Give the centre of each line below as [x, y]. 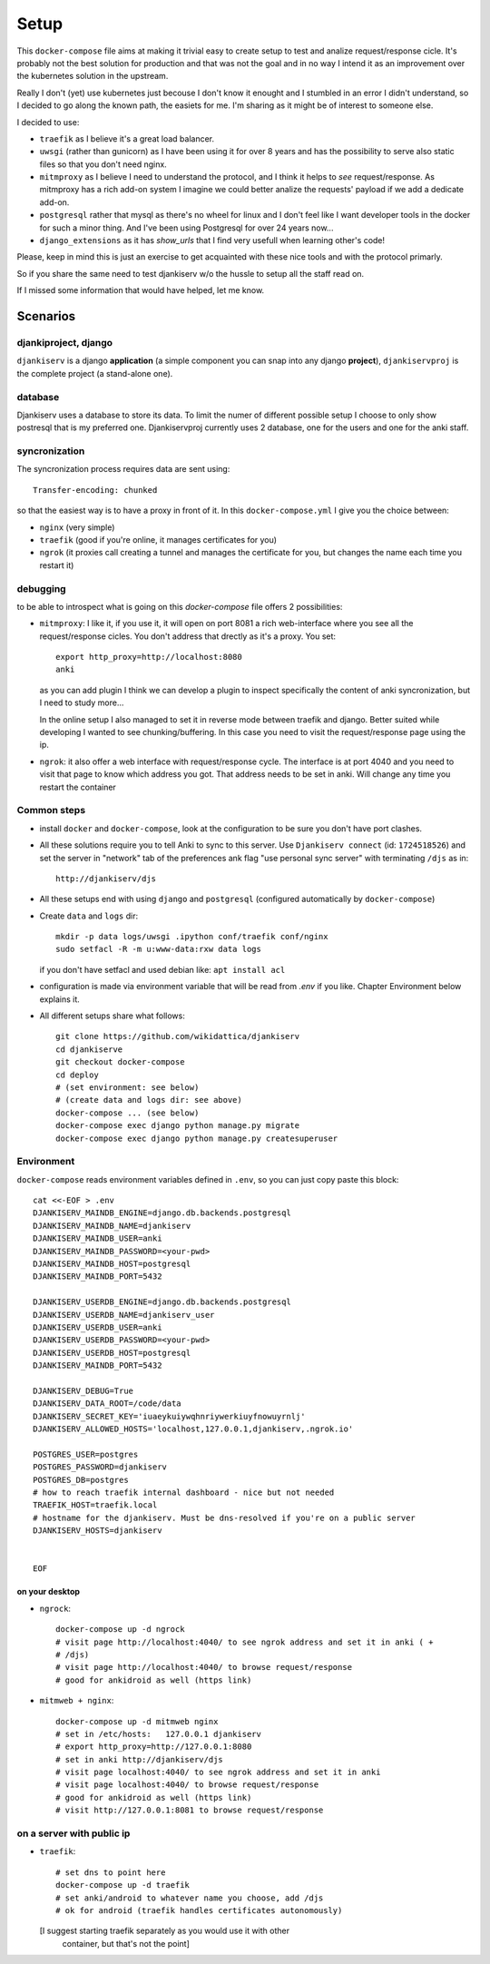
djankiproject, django [65, 342]
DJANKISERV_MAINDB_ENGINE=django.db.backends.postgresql [162, 1213]
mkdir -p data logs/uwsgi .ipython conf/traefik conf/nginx [192, 937]
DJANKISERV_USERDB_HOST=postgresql [112, 1353]
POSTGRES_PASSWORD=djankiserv [100, 1467]
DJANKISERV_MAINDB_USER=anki [98, 1238]
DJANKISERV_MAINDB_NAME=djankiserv [112, 1226]
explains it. [60, 999]
